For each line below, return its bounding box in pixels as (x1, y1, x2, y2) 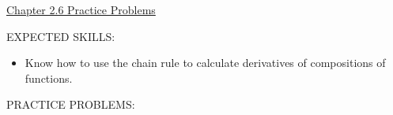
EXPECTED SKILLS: (6, 28, 115, 44)
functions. (25, 69, 73, 86)
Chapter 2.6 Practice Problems (6, 2, 156, 17)
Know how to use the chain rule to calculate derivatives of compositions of (25, 54, 386, 71)
